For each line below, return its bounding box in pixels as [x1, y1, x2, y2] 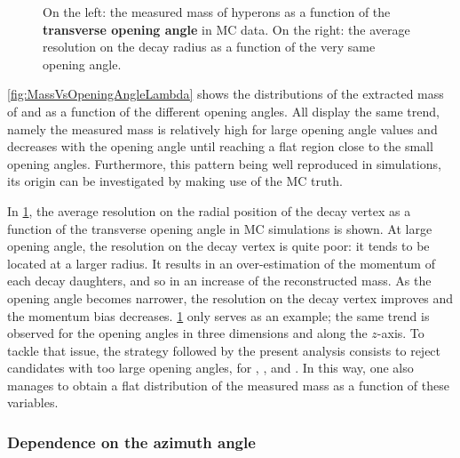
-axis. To [377, 324, 424, 342]
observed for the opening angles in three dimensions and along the [7, 324, 368, 342]
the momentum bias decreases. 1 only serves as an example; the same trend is [7, 306, 430, 325]
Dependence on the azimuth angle [7, 430, 256, 453]
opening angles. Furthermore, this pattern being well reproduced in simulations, [7, 154, 441, 173]
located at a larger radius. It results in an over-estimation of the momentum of [7, 253, 435, 272]
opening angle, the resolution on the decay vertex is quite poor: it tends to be [7, 237, 430, 255]
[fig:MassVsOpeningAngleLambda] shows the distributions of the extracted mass [7, 84, 444, 103]
